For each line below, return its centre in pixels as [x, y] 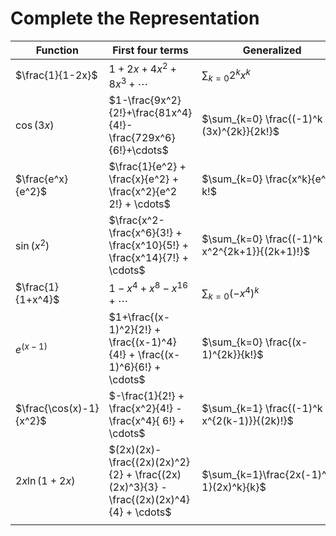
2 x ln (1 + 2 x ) [45, 480]
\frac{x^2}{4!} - [145, 408]
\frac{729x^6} [142, 137]
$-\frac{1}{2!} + [146, 395]
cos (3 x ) [35, 125]
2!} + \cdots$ [139, 204]
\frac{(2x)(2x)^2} [149, 462]
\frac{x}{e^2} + [144, 179]
